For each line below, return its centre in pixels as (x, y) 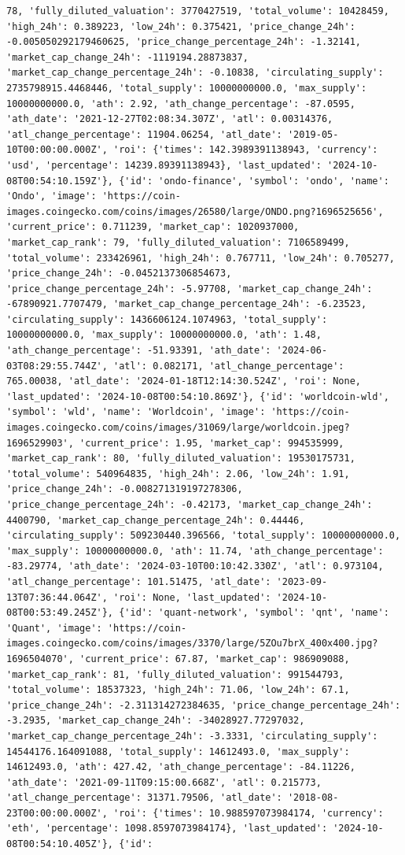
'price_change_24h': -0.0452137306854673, (119, 274)
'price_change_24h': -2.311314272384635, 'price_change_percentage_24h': (204, 705)
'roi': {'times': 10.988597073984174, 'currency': (249, 813)
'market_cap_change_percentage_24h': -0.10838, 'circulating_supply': (195, 73)
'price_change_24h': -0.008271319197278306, (125, 489)
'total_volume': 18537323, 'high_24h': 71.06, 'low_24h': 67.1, (178, 690)
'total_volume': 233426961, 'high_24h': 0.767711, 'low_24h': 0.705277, (201, 258)
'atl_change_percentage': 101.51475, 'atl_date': (139, 581)
